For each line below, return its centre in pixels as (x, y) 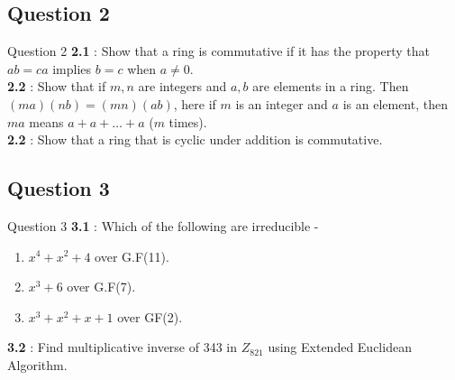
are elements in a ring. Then (331, 86)
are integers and (182, 86)
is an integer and (282, 103)
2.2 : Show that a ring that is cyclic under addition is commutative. (195, 139)
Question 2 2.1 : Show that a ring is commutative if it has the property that (218, 51)
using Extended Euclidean (340, 347)
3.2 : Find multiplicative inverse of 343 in (123, 347)
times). (188, 121)
